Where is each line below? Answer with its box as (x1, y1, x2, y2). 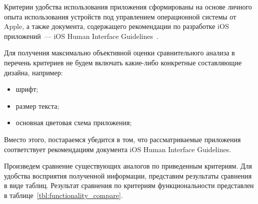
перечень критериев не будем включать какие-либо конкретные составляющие (4, 57, 242, 67)
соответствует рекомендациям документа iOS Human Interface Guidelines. (4, 144, 231, 154)
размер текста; (15, 100, 59, 111)
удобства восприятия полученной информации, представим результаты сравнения (4, 170, 252, 181)
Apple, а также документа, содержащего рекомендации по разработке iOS (4, 21, 229, 31)
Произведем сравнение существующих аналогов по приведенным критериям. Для (4, 161, 252, 171)
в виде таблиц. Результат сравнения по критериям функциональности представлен (4, 180, 254, 191)
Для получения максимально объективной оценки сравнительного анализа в (4, 47, 235, 58)
